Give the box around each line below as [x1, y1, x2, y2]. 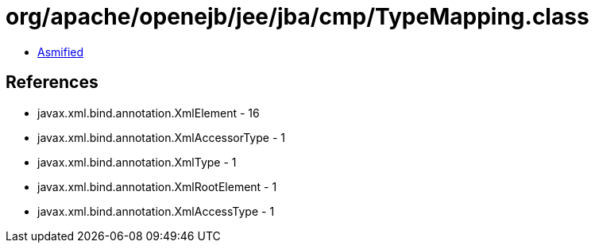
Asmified [37, 44, 84, 59]
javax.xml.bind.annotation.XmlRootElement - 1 [37, 179, 277, 193]
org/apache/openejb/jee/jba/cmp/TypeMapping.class [6, 3, 589, 30]
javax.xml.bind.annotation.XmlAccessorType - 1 [37, 130, 285, 144]
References [6, 72, 99, 93]
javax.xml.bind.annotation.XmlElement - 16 [37, 105, 260, 120]
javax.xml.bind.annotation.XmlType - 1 [37, 155, 237, 169]
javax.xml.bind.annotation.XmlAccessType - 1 [37, 204, 275, 218]
